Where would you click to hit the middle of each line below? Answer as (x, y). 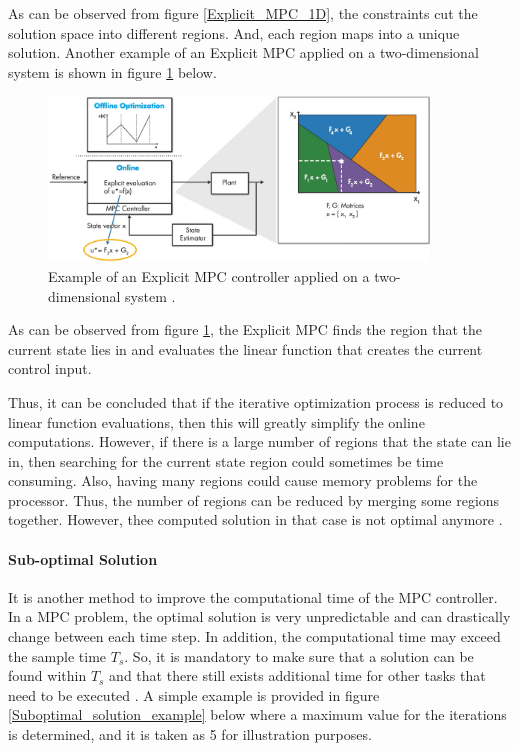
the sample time (57, 655)
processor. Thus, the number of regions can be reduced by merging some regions (254, 499)
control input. (50, 368)
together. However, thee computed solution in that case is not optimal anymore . (255, 519)
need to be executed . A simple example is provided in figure (194, 694)
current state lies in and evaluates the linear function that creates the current (245, 348)
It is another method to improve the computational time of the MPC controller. (253, 596)
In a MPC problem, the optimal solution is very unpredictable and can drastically (259, 616)
